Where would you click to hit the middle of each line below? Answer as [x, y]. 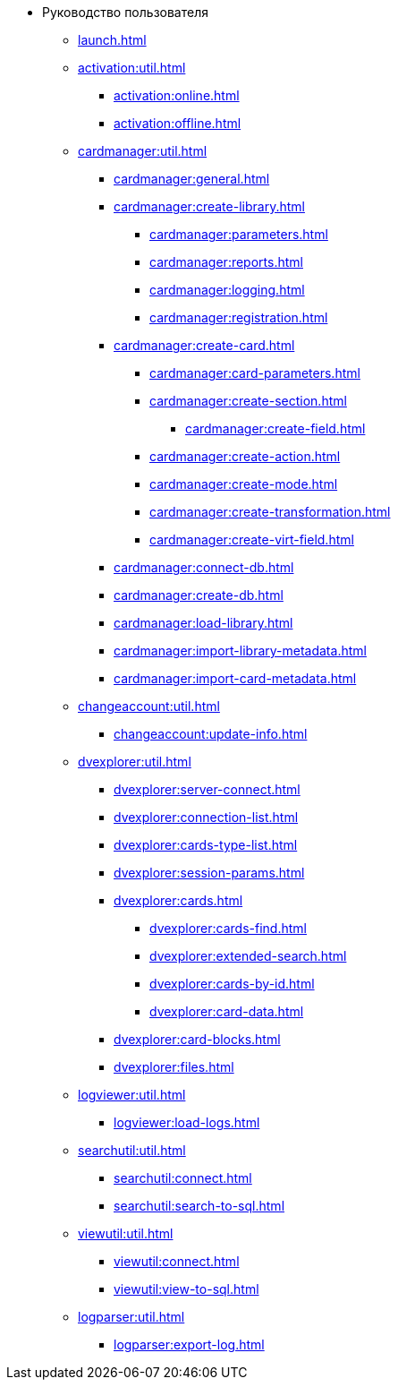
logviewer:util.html [132, 1095]
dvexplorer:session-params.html [209, 873]
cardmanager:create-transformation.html [270, 512]
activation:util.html [132, 68]
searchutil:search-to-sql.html [199, 1206]
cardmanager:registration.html [239, 317]
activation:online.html [177, 95]
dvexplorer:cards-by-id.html [232, 984]
